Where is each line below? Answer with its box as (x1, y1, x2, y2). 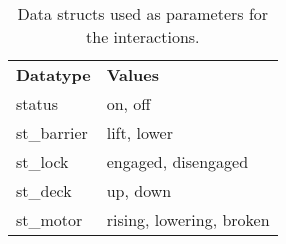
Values (106, 63, 160, 86)
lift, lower (106, 121, 173, 144)
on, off (106, 92, 151, 115)
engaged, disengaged (106, 150, 249, 173)
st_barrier (16, 121, 88, 144)
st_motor (16, 208, 83, 231)
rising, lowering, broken (106, 208, 270, 231)
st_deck (16, 179, 72, 202)
